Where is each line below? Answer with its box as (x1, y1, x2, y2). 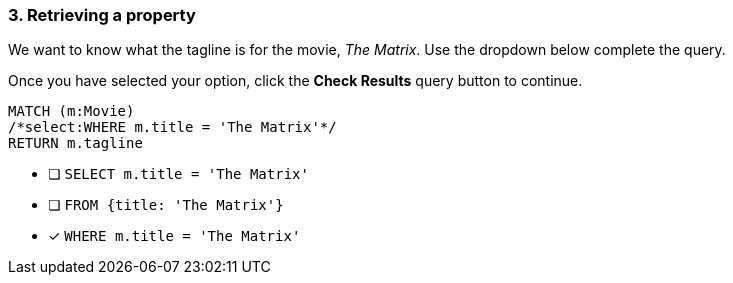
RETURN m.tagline (8, 135, 143, 152)
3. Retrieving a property (8, 5, 196, 25)
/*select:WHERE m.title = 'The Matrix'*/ (8, 119, 337, 136)
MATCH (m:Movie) (8, 103, 135, 120)
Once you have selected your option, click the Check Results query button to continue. (8, 72, 583, 90)
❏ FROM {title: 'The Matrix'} (48, 196, 284, 214)
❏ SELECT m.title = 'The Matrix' (48, 165, 309, 183)
